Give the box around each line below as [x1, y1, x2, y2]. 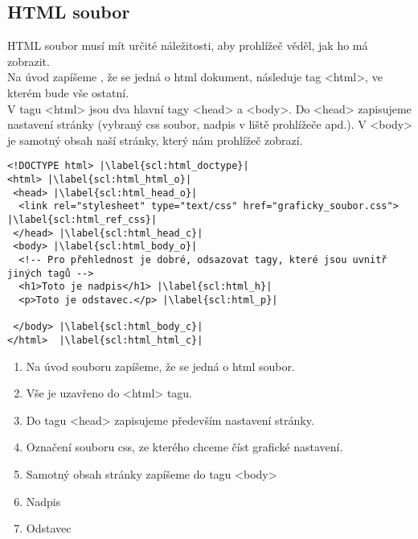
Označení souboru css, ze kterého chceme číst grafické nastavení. [26, 438, 343, 455]
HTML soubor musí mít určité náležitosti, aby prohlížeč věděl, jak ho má [7, 37, 368, 54]
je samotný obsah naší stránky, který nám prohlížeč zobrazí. [7, 131, 303, 148]
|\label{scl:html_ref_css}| [7, 213, 158, 225]
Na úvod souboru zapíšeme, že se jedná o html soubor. [26, 357, 295, 374]
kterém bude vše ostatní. [7, 84, 129, 101]
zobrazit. [7, 52, 50, 69]
